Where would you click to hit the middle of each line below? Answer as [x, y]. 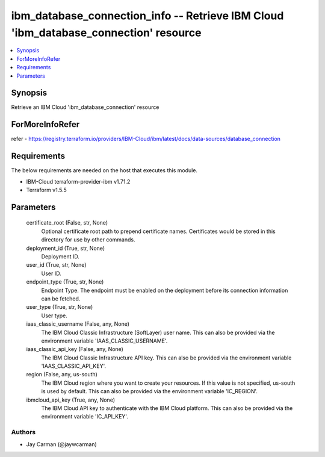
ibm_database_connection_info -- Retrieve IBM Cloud [147, 16]
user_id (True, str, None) [56, 265]
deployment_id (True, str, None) [66, 248]
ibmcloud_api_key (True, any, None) [71, 400]
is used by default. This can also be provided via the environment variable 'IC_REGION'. [150, 391]
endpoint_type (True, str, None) [65, 282]
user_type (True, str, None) [60, 307]
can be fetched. [61, 299]
